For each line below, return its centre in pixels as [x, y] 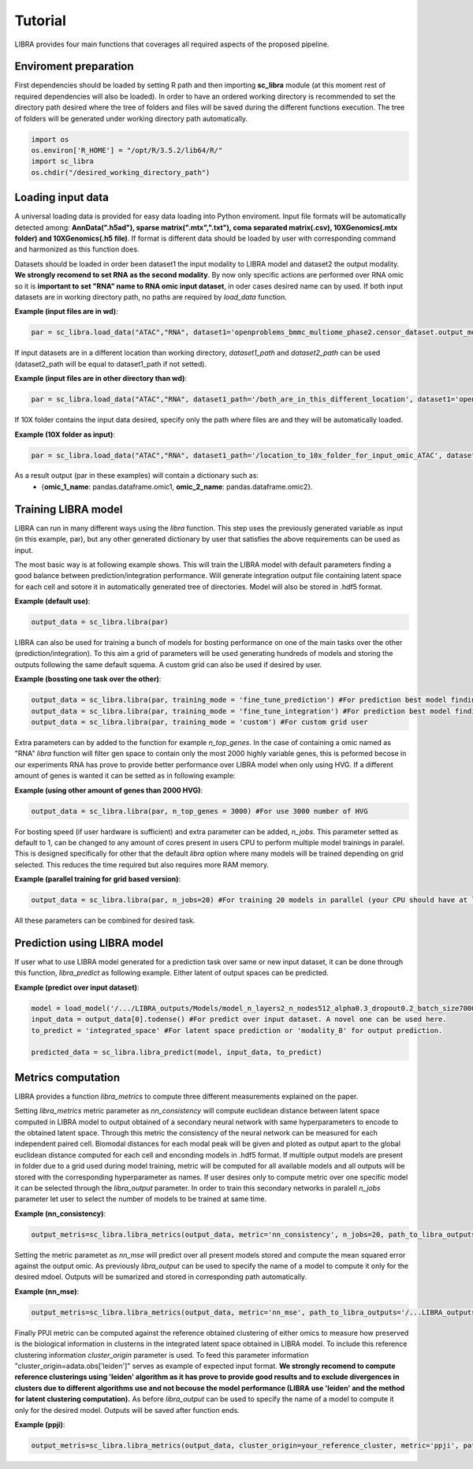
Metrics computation [67, 1078]
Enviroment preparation [74, 67]
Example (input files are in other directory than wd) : [101, 378]
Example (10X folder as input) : [65, 434]
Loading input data [62, 198]
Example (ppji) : [40, 1424]
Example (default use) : [52, 601]
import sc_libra [63, 161]
